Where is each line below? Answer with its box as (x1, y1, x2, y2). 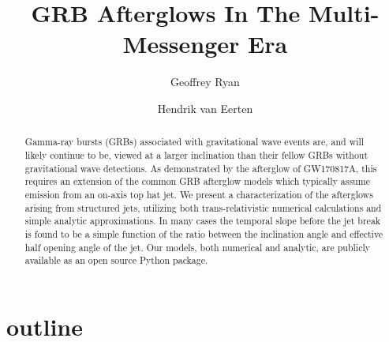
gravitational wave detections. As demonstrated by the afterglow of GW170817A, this (24, 161, 377, 175)
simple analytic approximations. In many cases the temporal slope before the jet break (24, 214, 381, 227)
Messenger (122, 28, 240, 60)
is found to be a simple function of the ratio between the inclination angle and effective (24, 227, 383, 240)
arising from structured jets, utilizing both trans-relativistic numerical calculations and (24, 201, 382, 214)
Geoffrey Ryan (170, 73, 240, 90)
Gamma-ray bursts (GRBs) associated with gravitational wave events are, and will (24, 135, 365, 148)
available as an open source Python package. (24, 254, 208, 267)
